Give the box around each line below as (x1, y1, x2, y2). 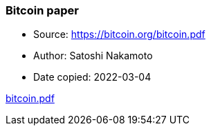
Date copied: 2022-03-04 (33, 71, 152, 83)
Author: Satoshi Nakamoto (33, 50, 153, 62)
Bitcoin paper (6, 3, 79, 17)
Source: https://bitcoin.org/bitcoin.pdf (33, 28, 205, 41)
